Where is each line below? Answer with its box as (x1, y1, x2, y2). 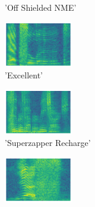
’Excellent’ (5, 69, 43, 81)
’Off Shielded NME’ (5, 1, 77, 13)
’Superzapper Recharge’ (5, 136, 91, 149)
